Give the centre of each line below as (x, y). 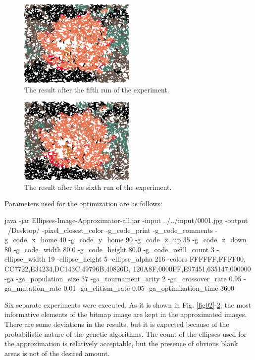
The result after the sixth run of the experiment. (98, 187)
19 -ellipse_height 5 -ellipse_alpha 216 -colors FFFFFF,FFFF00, (147, 259)
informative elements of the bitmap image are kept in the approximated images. (126, 314)
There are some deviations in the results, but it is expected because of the (117, 324)
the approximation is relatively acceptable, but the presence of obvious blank (121, 343)
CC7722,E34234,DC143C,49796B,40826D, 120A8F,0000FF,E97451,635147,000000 (128, 268)
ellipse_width (25, 259)
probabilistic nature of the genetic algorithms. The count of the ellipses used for (126, 334)
